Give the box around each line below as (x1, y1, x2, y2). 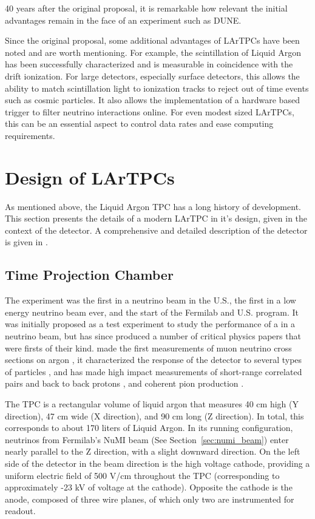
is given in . (5, 236, 48, 248)
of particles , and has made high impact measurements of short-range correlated (5, 365, 302, 378)
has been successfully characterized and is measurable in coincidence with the (5, 58, 293, 70)
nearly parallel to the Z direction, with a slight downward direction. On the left (5, 445, 300, 458)
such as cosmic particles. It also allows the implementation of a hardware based (5, 93, 300, 106)
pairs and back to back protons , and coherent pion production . (5, 377, 244, 390)
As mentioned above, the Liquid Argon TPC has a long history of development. (5, 200, 301, 212)
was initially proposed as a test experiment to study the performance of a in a (5, 317, 296, 330)
